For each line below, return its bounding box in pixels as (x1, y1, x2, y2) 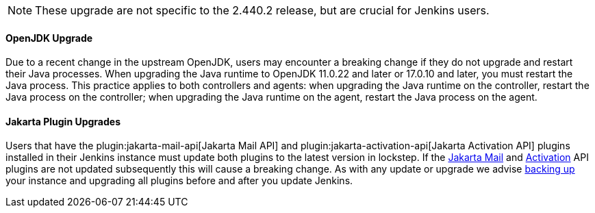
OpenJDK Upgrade (5, 32, 93, 44)
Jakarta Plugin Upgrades (5, 115, 121, 127)
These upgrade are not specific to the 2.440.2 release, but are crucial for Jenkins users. (35, 3, 490, 17)
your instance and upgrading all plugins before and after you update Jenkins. (5, 175, 353, 187)
